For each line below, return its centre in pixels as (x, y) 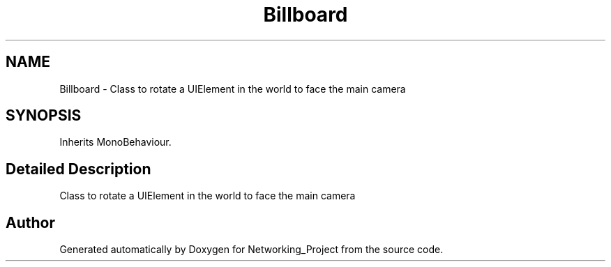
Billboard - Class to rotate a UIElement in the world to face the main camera (233, 89)
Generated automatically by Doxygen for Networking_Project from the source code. (251, 250)
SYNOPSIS (44, 116)
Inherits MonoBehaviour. (115, 142)
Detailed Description (78, 169)
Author (30, 222)
